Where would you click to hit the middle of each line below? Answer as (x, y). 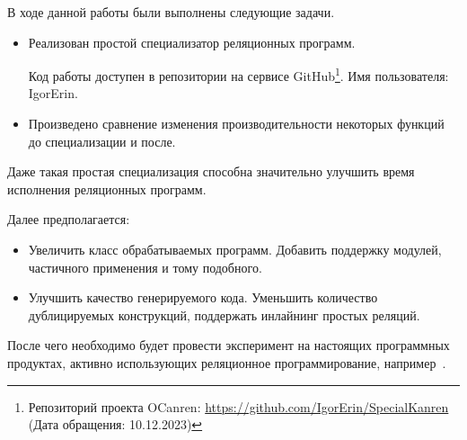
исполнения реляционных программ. (107, 189)
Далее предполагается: (69, 219)
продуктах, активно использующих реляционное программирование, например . (227, 362)
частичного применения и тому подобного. (145, 267)
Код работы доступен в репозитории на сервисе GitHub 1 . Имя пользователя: (238, 74)
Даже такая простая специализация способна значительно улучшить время (211, 171)
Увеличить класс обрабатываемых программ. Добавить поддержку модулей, (235, 249)
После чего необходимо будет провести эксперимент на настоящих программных (229, 345)
